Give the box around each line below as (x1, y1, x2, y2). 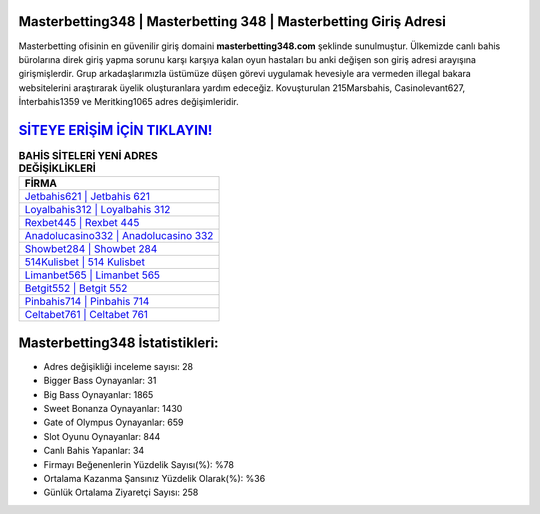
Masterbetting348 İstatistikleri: (18, 334, 219, 351)
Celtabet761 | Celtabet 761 (24, 308, 149, 322)
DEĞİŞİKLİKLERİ (18, 161, 97, 175)
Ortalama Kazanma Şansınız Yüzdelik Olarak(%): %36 (43, 473, 266, 484)
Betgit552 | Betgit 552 (24, 281, 128, 295)
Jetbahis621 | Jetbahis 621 (24, 190, 150, 204)
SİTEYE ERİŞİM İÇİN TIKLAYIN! (18, 121, 213, 139)
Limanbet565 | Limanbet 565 (24, 268, 160, 282)
